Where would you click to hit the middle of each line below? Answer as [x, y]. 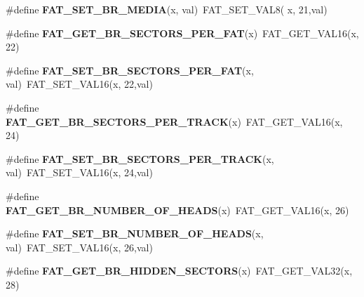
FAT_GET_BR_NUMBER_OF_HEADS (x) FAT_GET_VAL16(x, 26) [177, 210]
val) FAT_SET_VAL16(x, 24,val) [79, 172]
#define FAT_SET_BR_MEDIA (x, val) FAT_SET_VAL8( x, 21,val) [167, 9]
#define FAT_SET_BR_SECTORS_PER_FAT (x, [130, 70]
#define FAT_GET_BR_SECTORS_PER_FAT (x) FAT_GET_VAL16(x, [182, 33]
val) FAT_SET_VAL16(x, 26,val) [79, 247]
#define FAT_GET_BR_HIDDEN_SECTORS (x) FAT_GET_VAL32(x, [179, 271]
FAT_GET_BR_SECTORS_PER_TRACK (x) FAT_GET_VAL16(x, [174, 121]
